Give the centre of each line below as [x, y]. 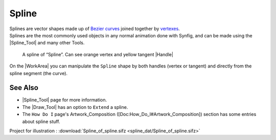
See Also [24, 88]
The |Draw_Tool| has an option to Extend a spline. [75, 107]
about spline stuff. [41, 121]
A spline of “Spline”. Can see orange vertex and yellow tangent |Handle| [98, 54]
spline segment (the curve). [39, 73]
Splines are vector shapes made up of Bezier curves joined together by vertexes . [95, 29]
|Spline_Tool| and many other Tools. [47, 43]
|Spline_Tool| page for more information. [65, 100]
